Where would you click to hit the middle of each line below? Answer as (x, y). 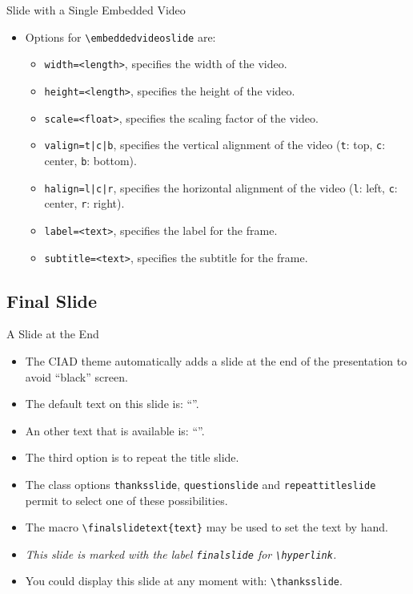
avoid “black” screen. (76, 376)
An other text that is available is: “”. (115, 430)
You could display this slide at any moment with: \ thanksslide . (184, 581)
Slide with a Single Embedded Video (96, 10)
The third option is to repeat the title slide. (132, 457)
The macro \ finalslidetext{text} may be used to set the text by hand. (206, 527)
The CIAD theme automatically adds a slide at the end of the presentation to (216, 360)
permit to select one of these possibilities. (126, 500)
